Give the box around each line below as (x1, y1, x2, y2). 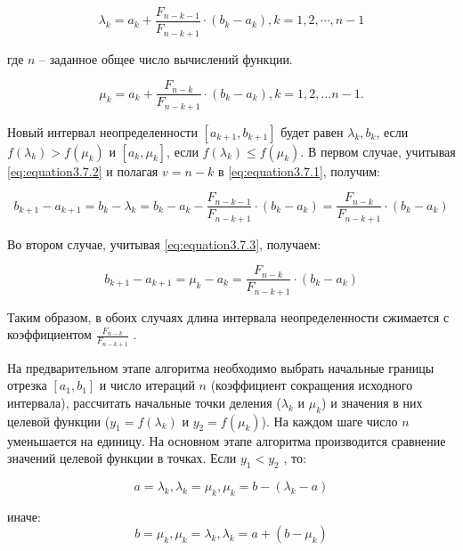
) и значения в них (321, 393, 423, 411)
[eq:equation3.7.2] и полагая (7, 161, 158, 180)
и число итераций (99, 376, 195, 394)
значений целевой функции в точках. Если (7, 449, 237, 467)
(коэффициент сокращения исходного (210, 376, 413, 394)
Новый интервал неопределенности (7, 122, 198, 141)
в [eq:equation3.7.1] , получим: (217, 161, 380, 180)
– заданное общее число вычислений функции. (39, 49, 293, 68)
